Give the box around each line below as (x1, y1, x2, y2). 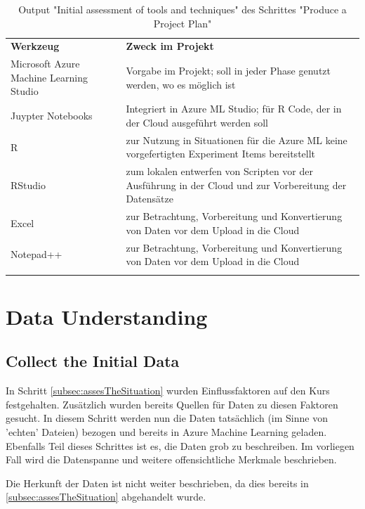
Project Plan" (153, 15, 212, 30)
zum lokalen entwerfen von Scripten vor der (126, 164, 313, 179)
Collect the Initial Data (6, 350, 180, 372)
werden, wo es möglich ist (126, 77, 236, 91)
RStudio (11, 177, 46, 192)
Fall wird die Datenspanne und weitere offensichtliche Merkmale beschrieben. (6, 452, 337, 467)
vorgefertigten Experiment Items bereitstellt (126, 146, 316, 161)
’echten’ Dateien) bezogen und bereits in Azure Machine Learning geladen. (6, 424, 327, 439)
